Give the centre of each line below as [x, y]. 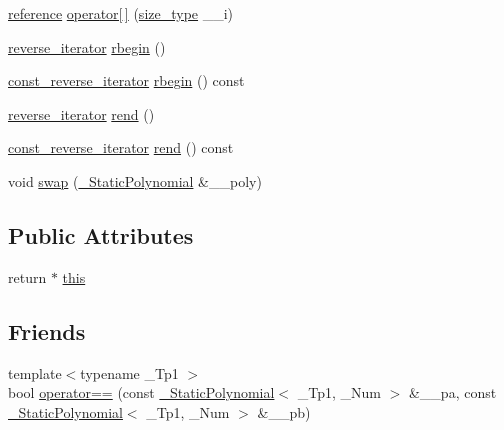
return [27, 276]
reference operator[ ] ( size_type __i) [121, 13]
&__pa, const [452, 392]
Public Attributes [101, 234]
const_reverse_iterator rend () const [121, 147]
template [35, 372]
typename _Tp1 [129, 372]
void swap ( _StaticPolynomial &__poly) [135, 180]
